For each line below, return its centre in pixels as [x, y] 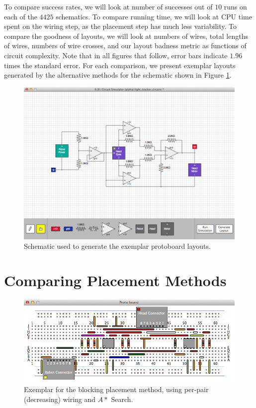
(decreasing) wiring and [60, 399]
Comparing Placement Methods [115, 280]
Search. [122, 399]
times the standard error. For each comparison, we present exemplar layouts [120, 65]
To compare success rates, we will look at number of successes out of [108, 6]
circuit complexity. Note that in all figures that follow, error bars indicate [116, 55]
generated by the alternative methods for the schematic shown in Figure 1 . [118, 75]
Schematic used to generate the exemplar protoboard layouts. [117, 246]
